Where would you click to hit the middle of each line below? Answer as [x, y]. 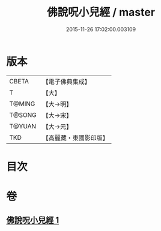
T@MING [22, 104]
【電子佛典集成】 [67, 82]
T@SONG [23, 115]
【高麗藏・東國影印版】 [76, 137]
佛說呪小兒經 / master [101, 12]
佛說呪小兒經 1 [33, 220]
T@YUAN [23, 126]
